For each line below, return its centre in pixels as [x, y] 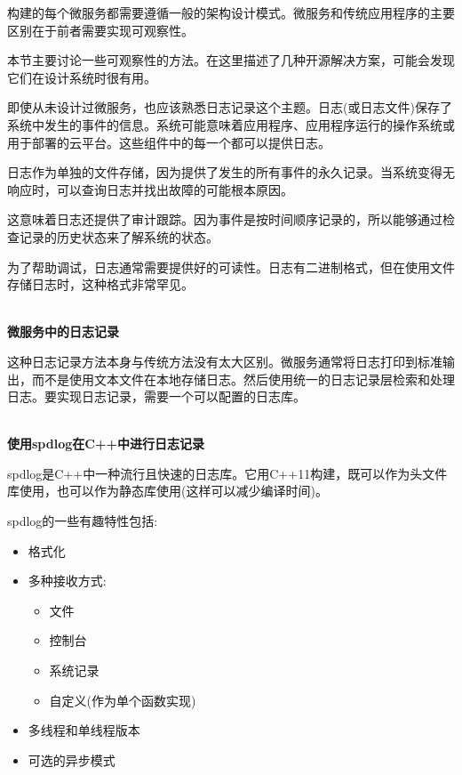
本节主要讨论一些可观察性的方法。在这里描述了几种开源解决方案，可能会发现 [231, 60]
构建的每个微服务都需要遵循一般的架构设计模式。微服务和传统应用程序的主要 [231, 12]
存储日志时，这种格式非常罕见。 [100, 284]
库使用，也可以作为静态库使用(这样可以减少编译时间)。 [167, 491]
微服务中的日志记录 [63, 331]
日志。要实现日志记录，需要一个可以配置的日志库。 [156, 396]
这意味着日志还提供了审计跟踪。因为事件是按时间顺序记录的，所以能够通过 [225, 219]
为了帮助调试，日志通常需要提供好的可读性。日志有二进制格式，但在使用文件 [231, 266]
